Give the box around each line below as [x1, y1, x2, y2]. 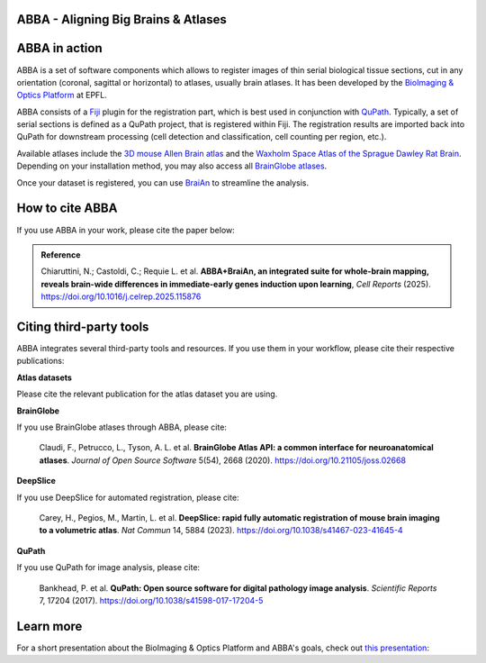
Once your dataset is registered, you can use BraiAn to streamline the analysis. [16, 177, 310, 188]
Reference [40, 249, 81, 260]
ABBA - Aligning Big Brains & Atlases [16, 12, 227, 27]
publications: [16, 356, 65, 367]
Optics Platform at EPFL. [16, 90, 107, 101]
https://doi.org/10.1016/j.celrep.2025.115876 [40, 291, 202, 302]
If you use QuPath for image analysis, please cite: [16, 562, 201, 573]
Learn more [16, 618, 83, 634]
